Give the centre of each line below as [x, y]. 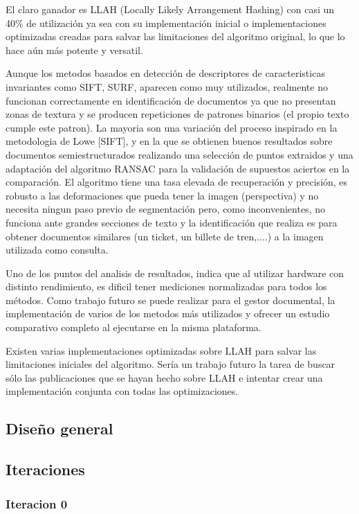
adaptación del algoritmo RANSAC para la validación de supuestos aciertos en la [178, 168]
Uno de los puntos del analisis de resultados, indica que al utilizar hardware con [175, 273]
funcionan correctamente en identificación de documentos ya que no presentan [171, 100]
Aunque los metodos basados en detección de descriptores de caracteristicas [165, 73]
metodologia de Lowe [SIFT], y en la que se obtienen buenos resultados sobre [169, 141]
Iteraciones [45, 469]
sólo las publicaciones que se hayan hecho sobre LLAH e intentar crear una [164, 377]
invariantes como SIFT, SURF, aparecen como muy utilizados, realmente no [167, 86]
